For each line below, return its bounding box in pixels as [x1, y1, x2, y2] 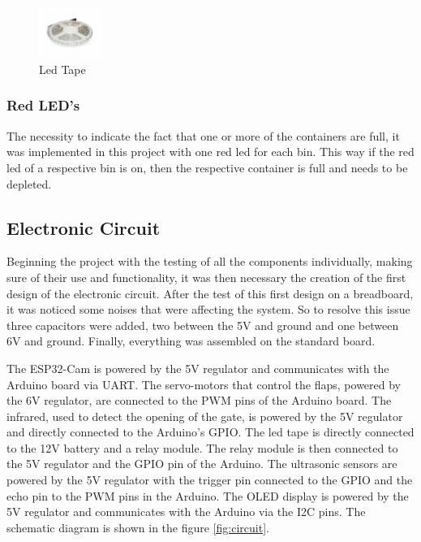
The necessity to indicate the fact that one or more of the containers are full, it [6, 127, 400, 144]
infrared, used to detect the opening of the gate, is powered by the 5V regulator [6, 407, 403, 424]
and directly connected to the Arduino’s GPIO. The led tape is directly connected [6, 423, 415, 440]
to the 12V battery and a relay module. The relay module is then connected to [6, 439, 398, 456]
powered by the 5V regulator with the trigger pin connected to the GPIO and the [6, 471, 413, 488]
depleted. [6, 175, 52, 192]
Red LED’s [6, 95, 80, 115]
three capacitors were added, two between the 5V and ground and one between [6, 316, 399, 333]
